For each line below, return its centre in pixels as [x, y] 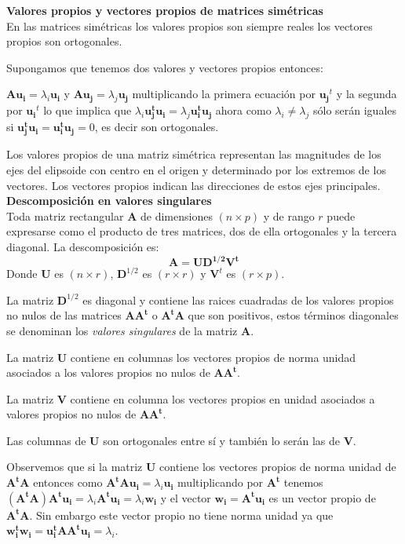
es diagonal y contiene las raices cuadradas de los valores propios [238, 299]
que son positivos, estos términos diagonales [293, 315]
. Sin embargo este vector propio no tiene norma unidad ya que [181, 515]
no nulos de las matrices [64, 315]
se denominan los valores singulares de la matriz [122, 330]
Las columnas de [46, 440]
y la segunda [367, 94]
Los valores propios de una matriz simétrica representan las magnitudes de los [194, 154]
